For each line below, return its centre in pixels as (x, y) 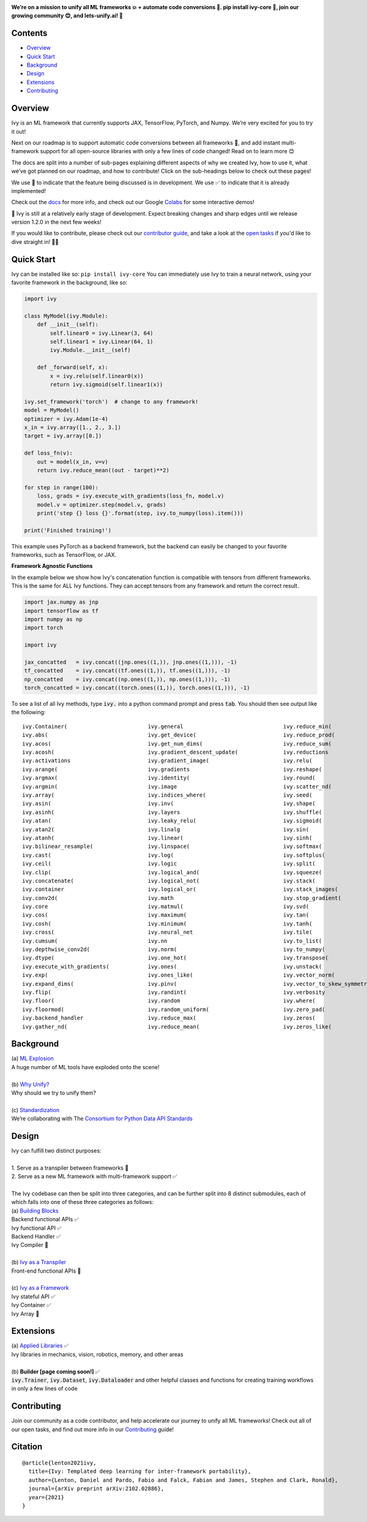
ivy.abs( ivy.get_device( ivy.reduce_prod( (179, 735)
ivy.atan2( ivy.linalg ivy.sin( (166, 829)
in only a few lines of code (44, 1388)
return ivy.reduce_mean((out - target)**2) (103, 470)
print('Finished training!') (68, 530)
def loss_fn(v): (49, 453)
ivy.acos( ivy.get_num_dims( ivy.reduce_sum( (177, 744)
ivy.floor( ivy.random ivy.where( (169, 1001)
